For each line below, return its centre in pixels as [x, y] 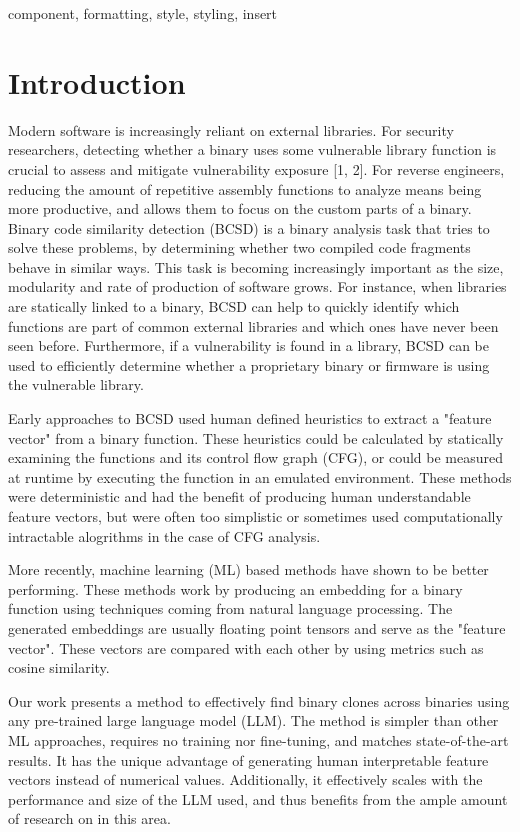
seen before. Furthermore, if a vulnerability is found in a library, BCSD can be [248, 345]
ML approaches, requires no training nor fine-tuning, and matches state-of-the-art [258, 739]
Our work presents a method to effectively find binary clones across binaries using [259, 700]
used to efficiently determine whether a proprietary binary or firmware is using [249, 364]
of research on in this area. [89, 818]
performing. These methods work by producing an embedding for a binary [235, 588]
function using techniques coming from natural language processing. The [230, 608]
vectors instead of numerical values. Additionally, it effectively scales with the [245, 779]
